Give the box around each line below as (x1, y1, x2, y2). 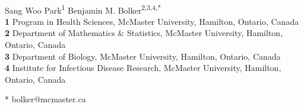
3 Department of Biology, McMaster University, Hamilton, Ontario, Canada (5, 50, 281, 62)
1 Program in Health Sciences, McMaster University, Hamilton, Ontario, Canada (5, 15, 299, 27)
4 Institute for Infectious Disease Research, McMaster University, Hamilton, (5, 61, 281, 74)
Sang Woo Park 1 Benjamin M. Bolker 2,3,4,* (5, 2, 161, 16)
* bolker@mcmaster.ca (5, 93, 86, 105)
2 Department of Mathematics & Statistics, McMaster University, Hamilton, (5, 27, 283, 39)
